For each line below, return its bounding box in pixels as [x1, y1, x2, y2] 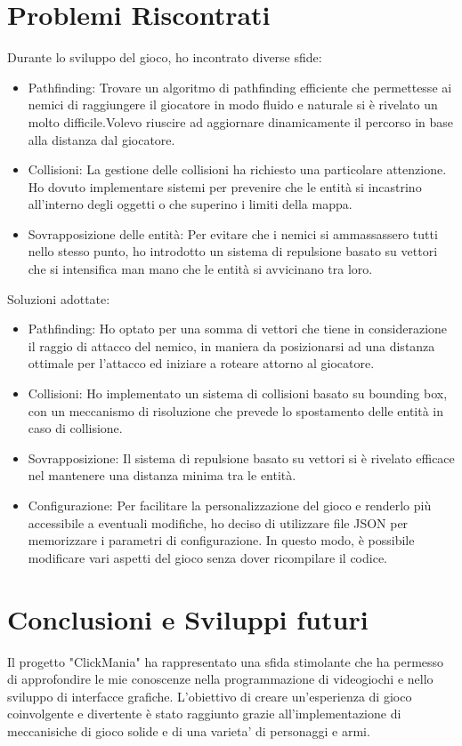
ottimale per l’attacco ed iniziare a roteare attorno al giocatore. [28, 354, 375, 373]
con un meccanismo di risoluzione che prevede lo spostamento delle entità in [28, 401, 444, 420]
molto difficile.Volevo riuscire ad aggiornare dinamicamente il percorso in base [28, 112, 454, 131]
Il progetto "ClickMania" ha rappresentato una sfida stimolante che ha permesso [7, 652, 444, 670]
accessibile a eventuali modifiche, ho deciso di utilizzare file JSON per [28, 513, 409, 532]
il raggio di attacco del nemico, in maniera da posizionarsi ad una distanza [28, 336, 435, 355]
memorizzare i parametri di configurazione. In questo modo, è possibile [28, 531, 415, 549]
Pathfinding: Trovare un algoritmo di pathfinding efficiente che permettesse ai [28, 77, 452, 96]
